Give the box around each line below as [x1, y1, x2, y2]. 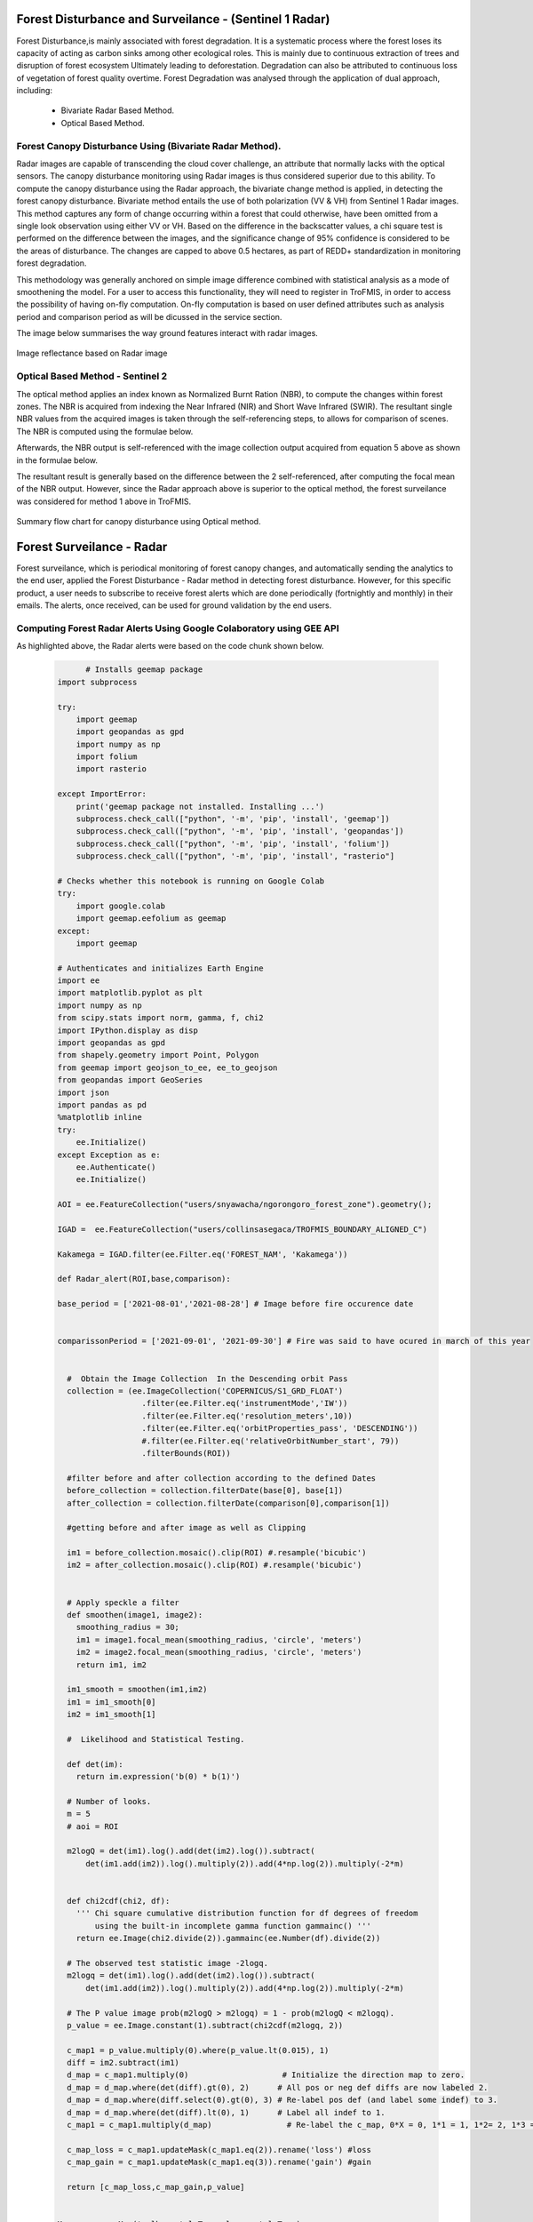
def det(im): [67, 1759, 123, 1769]
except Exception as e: [57, 1149, 162, 1160]
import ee [57, 976, 100, 986]
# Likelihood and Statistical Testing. [67, 1734, 245, 1744]
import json [57, 1087, 110, 1098]
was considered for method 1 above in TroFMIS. [16, 496, 191, 507]
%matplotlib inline [57, 1112, 142, 1123]
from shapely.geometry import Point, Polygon [57, 1050, 259, 1060]
